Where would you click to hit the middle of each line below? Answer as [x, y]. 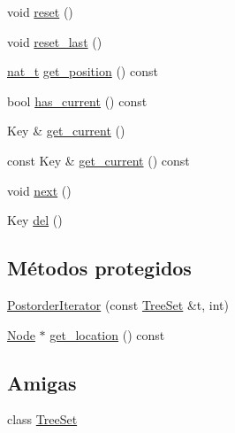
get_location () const [107, 334]
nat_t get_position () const [83, 71]
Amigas [42, 382]
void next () [39, 190]
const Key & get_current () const [99, 160]
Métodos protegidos [99, 268]
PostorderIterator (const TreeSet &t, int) [118, 304]
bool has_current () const [77, 101]
